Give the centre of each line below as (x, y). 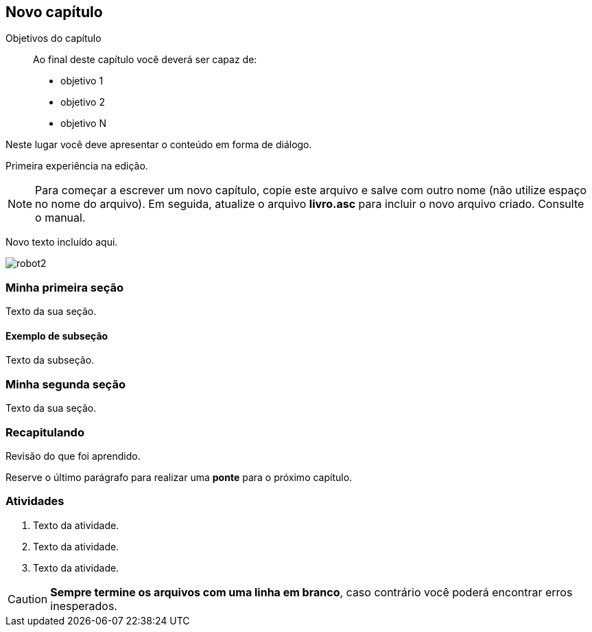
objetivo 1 (82, 81)
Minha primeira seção (65, 287)
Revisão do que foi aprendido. (73, 456)
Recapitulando (45, 432)
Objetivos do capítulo (54, 38)
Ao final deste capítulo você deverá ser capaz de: (145, 60)
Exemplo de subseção (57, 336)
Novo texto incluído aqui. (62, 242)
